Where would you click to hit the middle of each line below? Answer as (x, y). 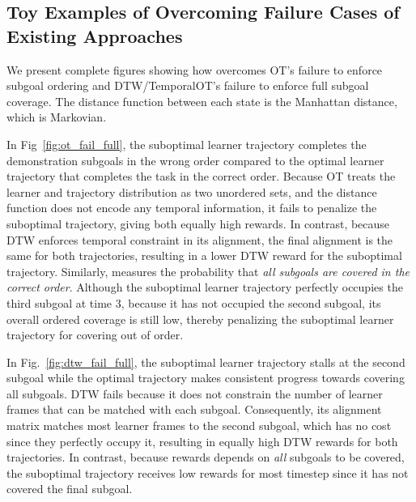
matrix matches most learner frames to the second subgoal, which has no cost (199, 425)
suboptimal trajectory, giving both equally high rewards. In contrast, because (198, 223)
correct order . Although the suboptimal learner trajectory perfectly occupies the (205, 287)
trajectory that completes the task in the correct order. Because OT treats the (201, 176)
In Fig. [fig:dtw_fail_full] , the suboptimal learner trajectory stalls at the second (206, 362)
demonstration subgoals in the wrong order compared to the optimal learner (195, 160)
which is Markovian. (57, 117)
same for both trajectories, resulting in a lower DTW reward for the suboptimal (204, 255)
